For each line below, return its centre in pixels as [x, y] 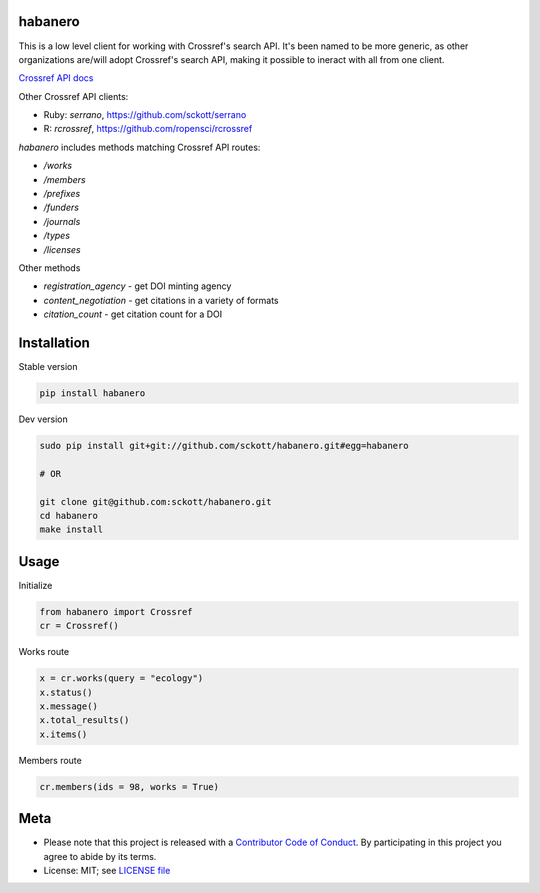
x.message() [69, 706]
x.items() [63, 734]
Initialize [35, 585]
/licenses [62, 249]
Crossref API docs [56, 78]
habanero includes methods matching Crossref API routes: [139, 147]
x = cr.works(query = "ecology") [121, 678]
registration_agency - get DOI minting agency [137, 286]
